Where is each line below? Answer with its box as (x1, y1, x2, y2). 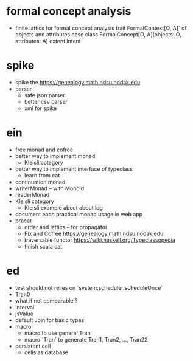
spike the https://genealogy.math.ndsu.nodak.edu (15, 78, 141, 86)
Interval (15, 303, 35, 311)
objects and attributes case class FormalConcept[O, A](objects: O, (15, 30, 181, 38)
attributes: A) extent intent (15, 37, 81, 44)
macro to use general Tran (24, 329, 91, 337)
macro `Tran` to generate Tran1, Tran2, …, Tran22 (24, 335, 148, 343)
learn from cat (24, 171, 60, 179)
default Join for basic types (15, 316, 85, 323)
